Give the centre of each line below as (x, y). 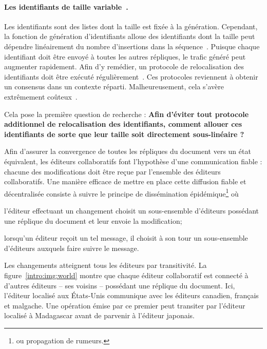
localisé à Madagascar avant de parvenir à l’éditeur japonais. (100, 315)
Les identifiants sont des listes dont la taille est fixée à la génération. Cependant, (131, 26)
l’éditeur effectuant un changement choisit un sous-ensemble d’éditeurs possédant (132, 210)
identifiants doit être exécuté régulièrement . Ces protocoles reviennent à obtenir (131, 76)
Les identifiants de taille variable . (66, 6)
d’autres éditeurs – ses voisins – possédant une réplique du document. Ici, (120, 285)
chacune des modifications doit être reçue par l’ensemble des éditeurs (112, 171)
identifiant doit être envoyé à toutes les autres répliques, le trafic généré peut (125, 56)
